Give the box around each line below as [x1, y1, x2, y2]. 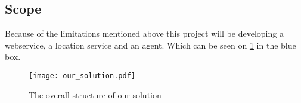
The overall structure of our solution [29, 88, 162, 101]
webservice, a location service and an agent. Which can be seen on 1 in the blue [5, 38, 296, 51]
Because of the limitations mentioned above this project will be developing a [5, 27, 284, 40]
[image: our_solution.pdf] [29, 71, 135, 80]
